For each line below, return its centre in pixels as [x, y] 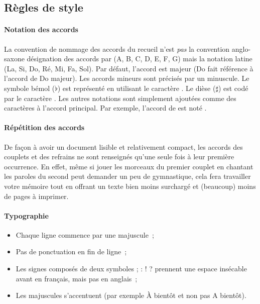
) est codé [233, 88]
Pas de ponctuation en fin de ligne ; [71, 251]
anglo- [241, 48]
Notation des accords [41, 29]
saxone [14, 59]
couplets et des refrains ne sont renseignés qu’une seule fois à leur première [119, 157]
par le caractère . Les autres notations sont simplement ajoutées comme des [120, 98]
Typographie [26, 215]
